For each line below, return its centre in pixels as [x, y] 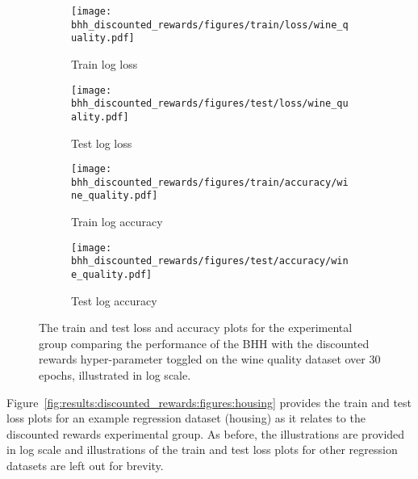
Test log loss [102, 143]
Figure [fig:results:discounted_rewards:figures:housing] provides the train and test [209, 402]
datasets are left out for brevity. [85, 465]
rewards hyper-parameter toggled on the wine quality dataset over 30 [210, 359]
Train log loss [104, 63]
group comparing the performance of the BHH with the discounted [204, 343]
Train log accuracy [117, 222]
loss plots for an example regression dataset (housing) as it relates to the [186, 418]
